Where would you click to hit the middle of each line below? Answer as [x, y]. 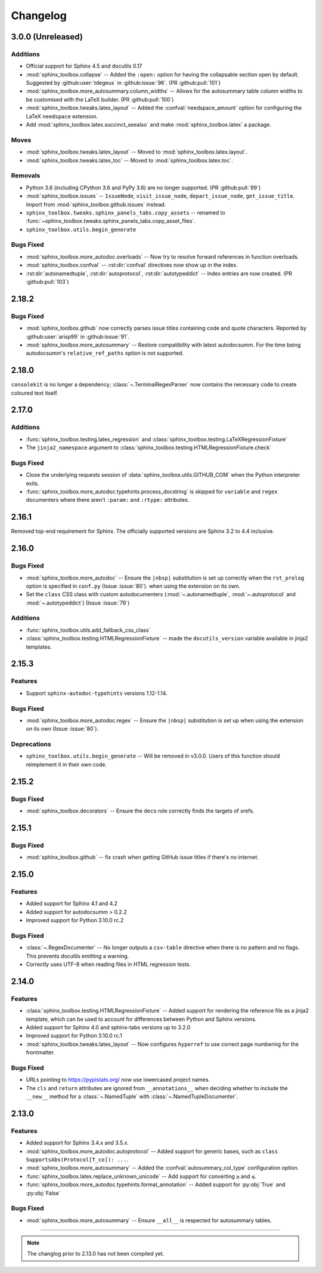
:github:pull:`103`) [47, 281]
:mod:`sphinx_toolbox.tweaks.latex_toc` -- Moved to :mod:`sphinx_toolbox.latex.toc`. [129, 160]
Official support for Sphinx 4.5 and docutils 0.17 [84, 66]
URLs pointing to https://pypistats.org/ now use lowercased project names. [118, 1080]
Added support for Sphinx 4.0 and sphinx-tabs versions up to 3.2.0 [108, 1027]
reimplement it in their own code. [66, 764]
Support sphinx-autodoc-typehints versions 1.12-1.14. [97, 693]
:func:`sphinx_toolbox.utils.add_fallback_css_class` [88, 630]
